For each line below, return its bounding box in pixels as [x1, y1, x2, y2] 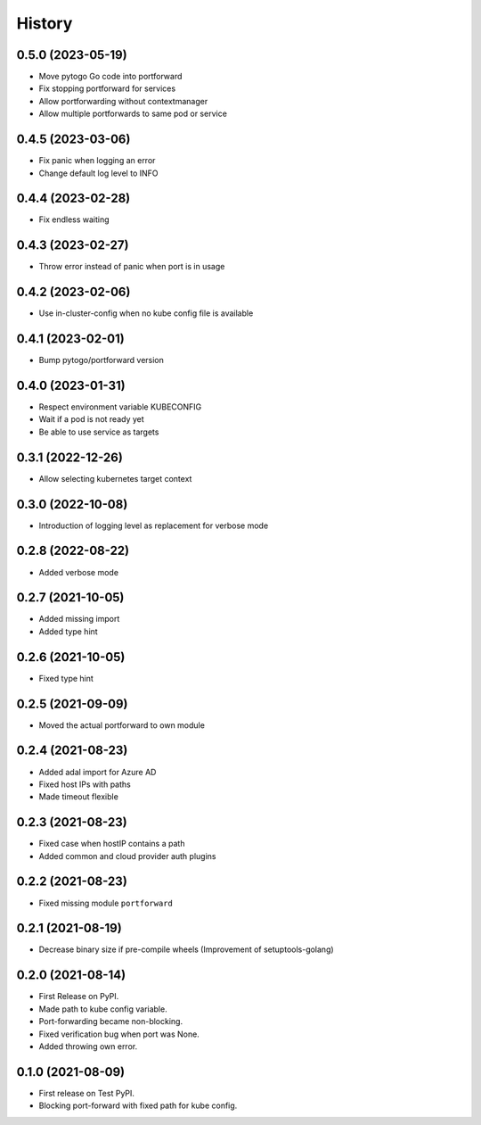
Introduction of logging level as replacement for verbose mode [38, 520, 269, 531]
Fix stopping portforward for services [38, 83, 176, 94]
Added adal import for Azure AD [38, 766, 157, 777]
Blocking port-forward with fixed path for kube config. [38, 1100, 238, 1111]
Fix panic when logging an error [38, 155, 156, 166]
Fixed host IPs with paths [38, 779, 131, 790]
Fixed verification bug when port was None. [38, 1029, 200, 1039]
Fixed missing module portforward [38, 898, 173, 908]
